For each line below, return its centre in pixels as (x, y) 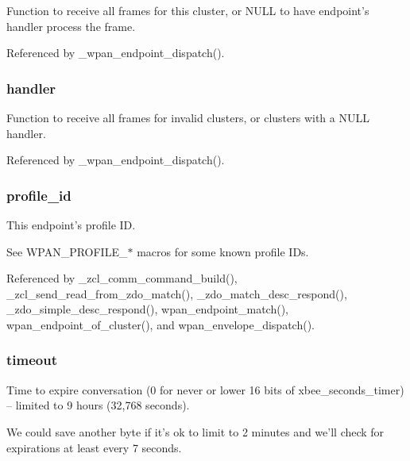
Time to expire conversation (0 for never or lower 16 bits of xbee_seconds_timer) (205, 389)
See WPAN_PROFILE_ (67, 251)
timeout (32, 360)
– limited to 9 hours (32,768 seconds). (98, 405)
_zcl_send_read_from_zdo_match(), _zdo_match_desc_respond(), (177, 293)
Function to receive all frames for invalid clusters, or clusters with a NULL (188, 117)
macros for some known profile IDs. (223, 251)
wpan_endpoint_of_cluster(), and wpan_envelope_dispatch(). (161, 324)
